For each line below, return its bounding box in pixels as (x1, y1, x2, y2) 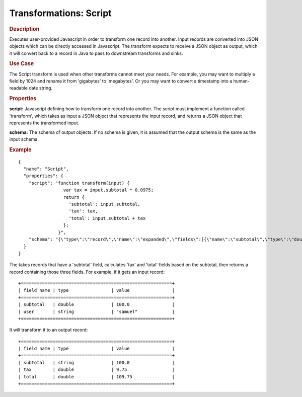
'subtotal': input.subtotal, (68, 201, 140, 207)
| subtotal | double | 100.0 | (18, 302, 175, 307)
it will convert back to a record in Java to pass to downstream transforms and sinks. (9, 50, 183, 56)
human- (233, 78, 250, 84)
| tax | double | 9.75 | (18, 367, 175, 372)
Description (9, 25, 40, 32)
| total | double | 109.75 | (18, 374, 175, 379)
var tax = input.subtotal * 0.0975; (63, 187, 154, 193)
